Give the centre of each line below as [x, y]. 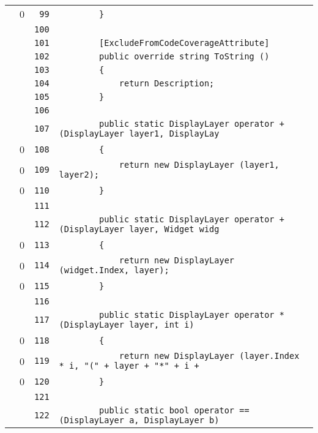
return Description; [167, 83]
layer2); [79, 175]
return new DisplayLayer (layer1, [199, 165]
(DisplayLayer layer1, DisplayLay [139, 134]
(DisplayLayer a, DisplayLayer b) [139, 420]
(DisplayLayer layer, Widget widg [139, 229]
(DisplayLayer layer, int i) [127, 325]
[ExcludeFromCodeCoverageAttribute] [184, 43]
